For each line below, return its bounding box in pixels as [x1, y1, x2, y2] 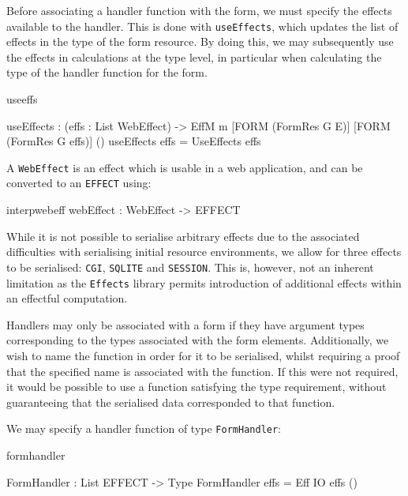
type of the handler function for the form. [6, 64, 208, 81]
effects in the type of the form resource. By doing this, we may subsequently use [6, 33, 394, 50]
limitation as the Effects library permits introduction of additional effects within [6, 274, 402, 291]
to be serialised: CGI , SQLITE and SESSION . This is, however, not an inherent [6, 258, 374, 275]
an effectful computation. [6, 290, 128, 306]
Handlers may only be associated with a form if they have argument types [6, 316, 365, 333]
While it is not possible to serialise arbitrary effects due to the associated [6, 227, 360, 244]
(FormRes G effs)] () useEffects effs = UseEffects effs [6, 133, 261, 149]
